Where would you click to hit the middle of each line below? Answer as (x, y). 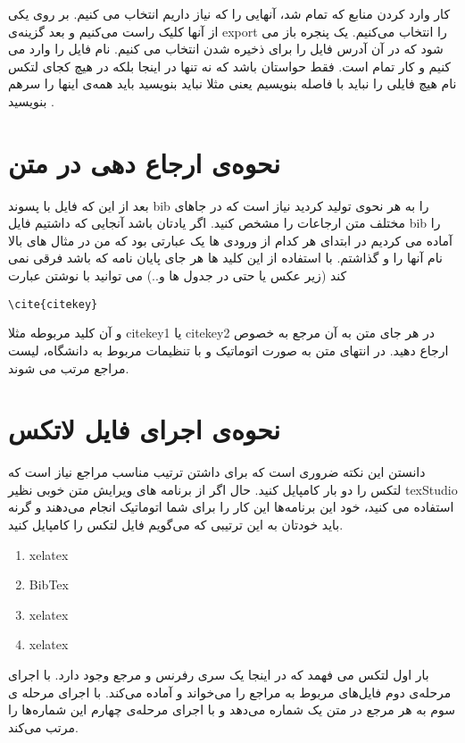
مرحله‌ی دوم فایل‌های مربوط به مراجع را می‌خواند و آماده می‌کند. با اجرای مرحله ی (230, 692)
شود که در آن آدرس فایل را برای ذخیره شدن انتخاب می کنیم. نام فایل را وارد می (226, 49)
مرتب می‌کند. (43, 726)
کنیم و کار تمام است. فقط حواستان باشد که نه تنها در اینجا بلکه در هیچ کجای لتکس (230, 66)
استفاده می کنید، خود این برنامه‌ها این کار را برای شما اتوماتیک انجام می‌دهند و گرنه (231, 507)
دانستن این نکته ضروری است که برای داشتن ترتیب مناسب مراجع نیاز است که (217, 472)
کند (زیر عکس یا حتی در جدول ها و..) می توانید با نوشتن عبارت (178, 275)
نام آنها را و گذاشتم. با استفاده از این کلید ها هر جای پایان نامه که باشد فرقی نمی (225, 258)
